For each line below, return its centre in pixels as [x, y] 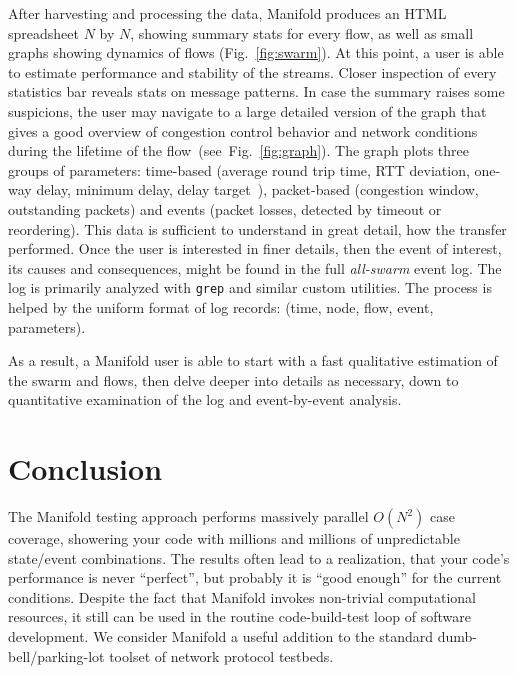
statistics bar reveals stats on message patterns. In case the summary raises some [256, 91]
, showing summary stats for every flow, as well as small [302, 32]
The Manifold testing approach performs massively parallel [188, 516]
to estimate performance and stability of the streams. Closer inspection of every [252, 71]
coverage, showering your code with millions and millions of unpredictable [234, 538]
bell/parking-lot [56, 655]
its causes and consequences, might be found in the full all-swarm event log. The [255, 267]
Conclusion [85, 468]
